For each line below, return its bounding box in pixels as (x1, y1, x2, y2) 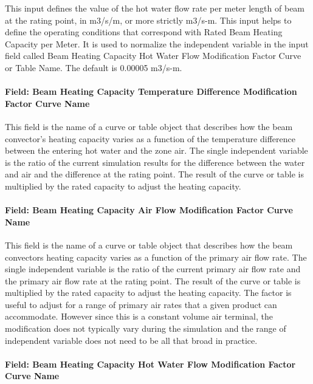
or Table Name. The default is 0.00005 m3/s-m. (5, 61, 182, 74)
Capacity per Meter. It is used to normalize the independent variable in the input (5, 37, 309, 50)
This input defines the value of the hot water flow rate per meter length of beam (5, 2, 305, 14)
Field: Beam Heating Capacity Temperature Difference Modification (5, 85, 297, 98)
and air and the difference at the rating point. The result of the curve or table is (5, 168, 304, 180)
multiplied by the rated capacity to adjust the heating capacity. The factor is (5, 286, 292, 299)
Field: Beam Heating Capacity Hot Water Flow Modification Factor (5, 357, 296, 370)
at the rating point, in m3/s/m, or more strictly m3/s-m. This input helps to (5, 13, 292, 26)
